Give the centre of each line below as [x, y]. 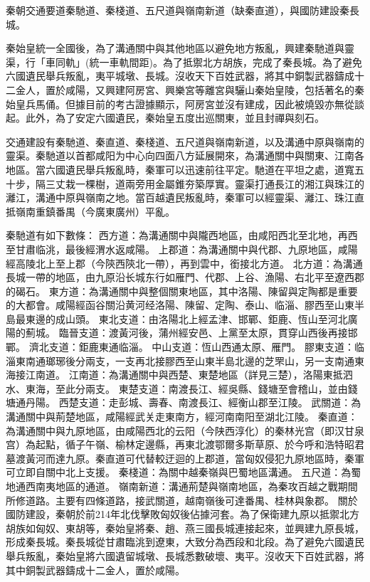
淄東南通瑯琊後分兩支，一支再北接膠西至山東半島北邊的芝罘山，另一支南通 [180, 360]
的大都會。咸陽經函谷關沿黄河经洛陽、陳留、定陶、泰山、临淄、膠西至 [170, 305]
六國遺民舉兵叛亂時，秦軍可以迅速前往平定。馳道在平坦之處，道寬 [200, 169]
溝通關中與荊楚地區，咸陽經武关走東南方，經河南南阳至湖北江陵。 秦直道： [182, 417]
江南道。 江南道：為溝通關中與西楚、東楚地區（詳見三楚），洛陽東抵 [184, 375]
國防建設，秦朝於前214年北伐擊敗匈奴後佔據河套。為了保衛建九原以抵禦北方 [183, 514]
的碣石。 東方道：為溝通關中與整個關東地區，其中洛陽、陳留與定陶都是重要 [182, 291]
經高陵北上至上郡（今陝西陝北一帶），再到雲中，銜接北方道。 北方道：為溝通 [184, 263]
